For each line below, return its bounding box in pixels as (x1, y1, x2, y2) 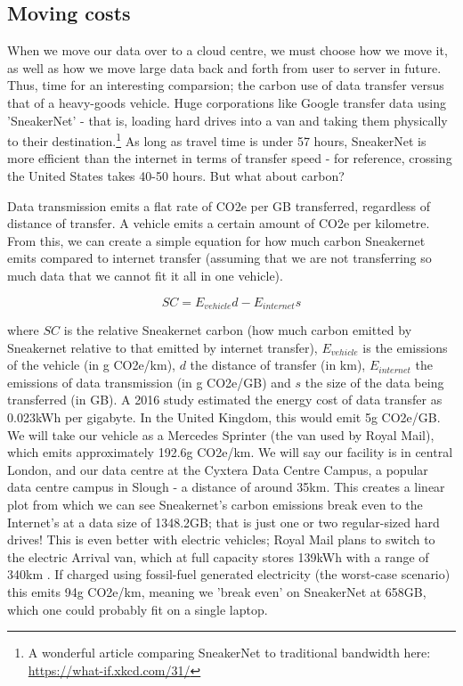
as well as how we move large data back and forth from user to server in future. (7, 58, 442, 77)
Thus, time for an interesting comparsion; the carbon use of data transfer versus (7, 76, 444, 94)
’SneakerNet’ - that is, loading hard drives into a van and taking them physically (7, 110, 448, 129)
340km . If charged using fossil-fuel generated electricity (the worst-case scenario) (7, 565, 451, 584)
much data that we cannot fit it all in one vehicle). (7, 265, 283, 284)
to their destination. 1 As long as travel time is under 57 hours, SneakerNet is (7, 129, 426, 150)
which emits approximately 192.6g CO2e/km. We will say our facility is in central (7, 443, 453, 461)
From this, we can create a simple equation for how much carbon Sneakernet (7, 231, 426, 249)
